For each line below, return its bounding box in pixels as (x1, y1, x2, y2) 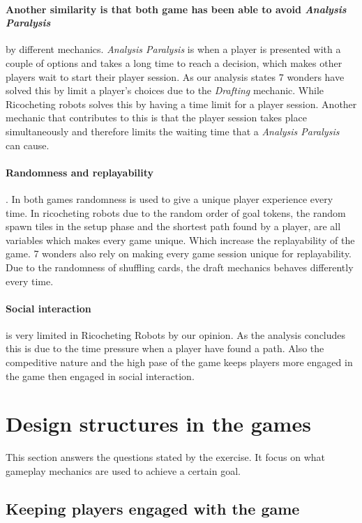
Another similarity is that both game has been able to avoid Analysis (6, 1, 347, 16)
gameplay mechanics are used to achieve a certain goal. (6, 463, 241, 478)
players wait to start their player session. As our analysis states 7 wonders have (6, 69, 345, 84)
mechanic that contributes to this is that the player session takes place (6, 110, 307, 125)
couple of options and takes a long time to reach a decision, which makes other (6, 55, 342, 70)
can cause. (6, 137, 50, 152)
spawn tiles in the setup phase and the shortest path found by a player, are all (6, 219, 341, 234)
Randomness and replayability (6, 165, 154, 179)
